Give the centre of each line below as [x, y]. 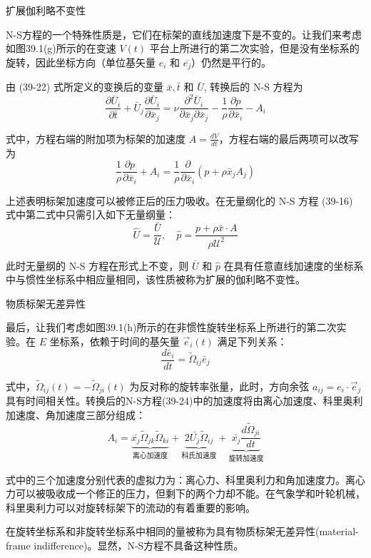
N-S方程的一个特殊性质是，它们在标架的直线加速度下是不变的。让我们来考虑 [184, 34]
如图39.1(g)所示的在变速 [61, 48]
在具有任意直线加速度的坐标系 [294, 265]
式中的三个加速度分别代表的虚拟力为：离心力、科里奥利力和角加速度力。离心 [185, 479]
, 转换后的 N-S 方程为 [253, 87]
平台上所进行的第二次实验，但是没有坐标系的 [254, 48]
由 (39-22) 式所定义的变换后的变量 [85, 87]
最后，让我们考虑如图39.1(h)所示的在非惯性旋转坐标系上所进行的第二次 [171, 327]
